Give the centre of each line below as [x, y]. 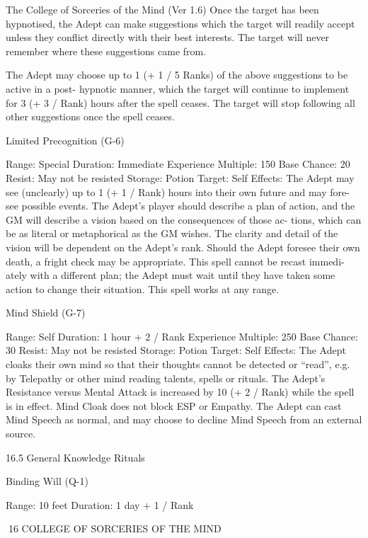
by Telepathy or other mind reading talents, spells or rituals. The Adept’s [166, 378]
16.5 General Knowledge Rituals [75, 457]
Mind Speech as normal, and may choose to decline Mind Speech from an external [184, 419]
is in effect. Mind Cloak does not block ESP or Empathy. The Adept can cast [174, 405]
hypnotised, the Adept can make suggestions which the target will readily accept [180, 23]
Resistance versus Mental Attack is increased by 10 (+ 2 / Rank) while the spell [180, 392]
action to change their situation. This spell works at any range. [143, 288]
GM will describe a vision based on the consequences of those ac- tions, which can [184, 219]
